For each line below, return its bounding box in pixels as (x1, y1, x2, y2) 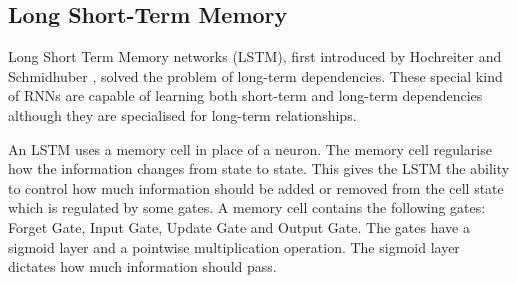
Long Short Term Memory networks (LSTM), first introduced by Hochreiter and (8, 46, 502, 67)
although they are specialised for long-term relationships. (8, 104, 357, 125)
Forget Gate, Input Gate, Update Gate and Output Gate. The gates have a (8, 216, 470, 237)
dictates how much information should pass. (8, 256, 277, 277)
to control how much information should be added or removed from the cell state (8, 177, 504, 198)
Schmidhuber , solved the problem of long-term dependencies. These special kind (8, 65, 503, 86)
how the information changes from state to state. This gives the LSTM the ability (8, 158, 510, 179)
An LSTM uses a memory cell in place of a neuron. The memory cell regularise (8, 138, 492, 159)
